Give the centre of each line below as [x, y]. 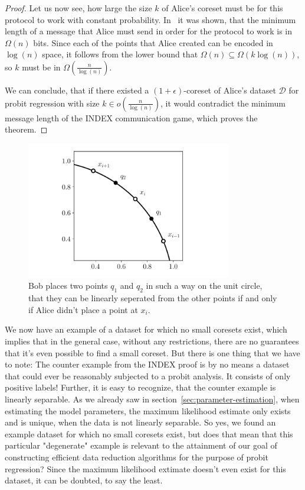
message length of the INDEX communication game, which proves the [131, 117]
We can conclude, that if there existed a [77, 90]
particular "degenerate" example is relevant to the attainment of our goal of [141, 445]
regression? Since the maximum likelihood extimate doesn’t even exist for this [145, 468]
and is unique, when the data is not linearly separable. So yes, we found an [140, 422]
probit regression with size [52, 103]
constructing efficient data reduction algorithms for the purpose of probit [137, 457]
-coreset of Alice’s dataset [230, 90]
